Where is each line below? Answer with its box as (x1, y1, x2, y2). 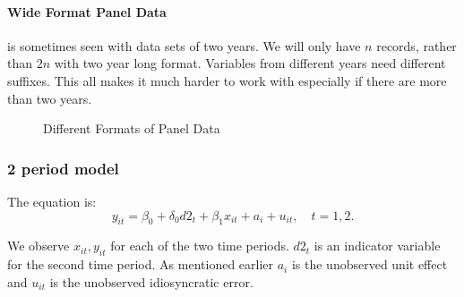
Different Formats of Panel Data (43, 119, 220, 138)
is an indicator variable (314, 236, 441, 255)
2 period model (7, 157, 119, 179)
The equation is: (7, 191, 97, 210)
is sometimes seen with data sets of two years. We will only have (7, 36, 361, 55)
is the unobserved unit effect (291, 255, 448, 274)
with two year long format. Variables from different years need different (54, 54, 446, 72)
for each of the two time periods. (110, 236, 289, 255)
